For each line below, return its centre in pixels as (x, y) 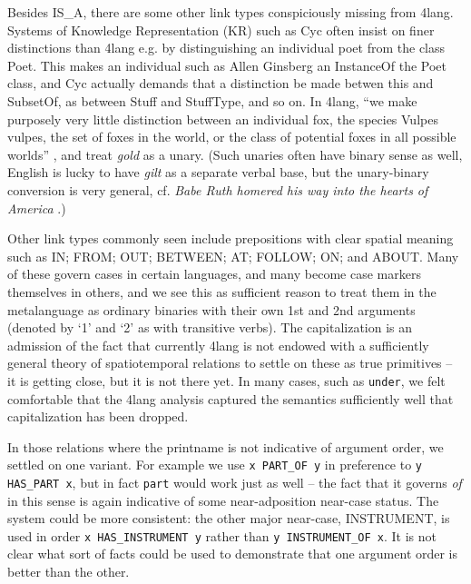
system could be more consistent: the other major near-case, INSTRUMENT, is (229, 518)
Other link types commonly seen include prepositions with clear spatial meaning (231, 238)
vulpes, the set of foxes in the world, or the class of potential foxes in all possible (232, 137)
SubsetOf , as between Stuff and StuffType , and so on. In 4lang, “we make (212, 100)
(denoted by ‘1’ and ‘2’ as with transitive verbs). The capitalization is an (210, 327)
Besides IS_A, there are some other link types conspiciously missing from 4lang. (231, 12)
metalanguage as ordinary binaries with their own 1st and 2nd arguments (211, 309)
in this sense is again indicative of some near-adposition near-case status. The (223, 500)
